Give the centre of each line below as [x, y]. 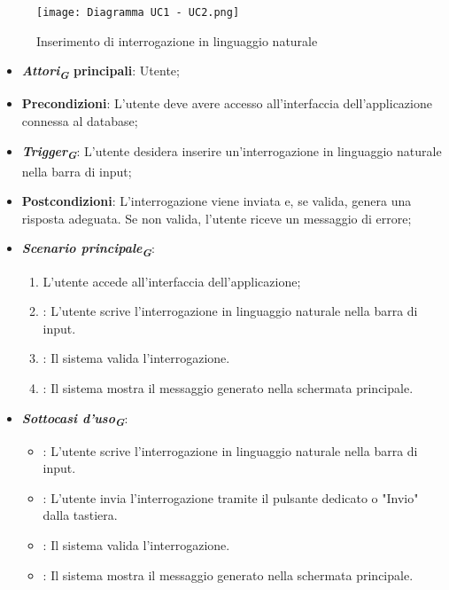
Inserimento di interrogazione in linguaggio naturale [177, 40]
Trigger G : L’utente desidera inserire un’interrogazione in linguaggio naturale [232, 152]
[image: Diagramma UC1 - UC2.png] [138, 12]
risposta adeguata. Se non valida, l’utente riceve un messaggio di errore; [217, 218]
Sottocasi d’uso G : [75, 419]
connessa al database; [80, 120]
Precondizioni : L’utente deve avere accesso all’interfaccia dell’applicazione [227, 103]
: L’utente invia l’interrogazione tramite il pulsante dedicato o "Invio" [231, 497]
